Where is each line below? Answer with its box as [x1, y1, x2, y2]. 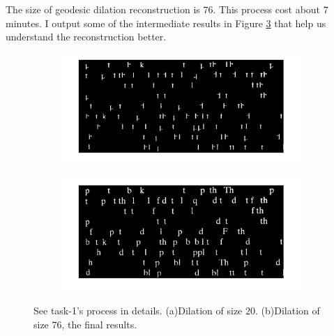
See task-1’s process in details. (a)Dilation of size [33, 303, 243, 318]
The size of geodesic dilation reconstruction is [6, 2, 200, 16]
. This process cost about [213, 2, 321, 16]
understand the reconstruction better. [6, 29, 167, 44]
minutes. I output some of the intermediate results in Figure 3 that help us [6, 15, 326, 30]
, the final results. [61, 317, 137, 332]
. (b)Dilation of [255, 303, 320, 318]
